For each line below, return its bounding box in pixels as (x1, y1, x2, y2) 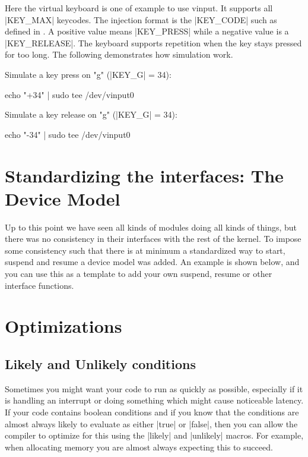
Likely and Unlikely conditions (5, 354, 196, 373)
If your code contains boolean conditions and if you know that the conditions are (5, 405, 299, 418)
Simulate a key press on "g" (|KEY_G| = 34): (5, 68, 172, 80)
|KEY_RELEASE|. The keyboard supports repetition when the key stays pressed (5, 36, 302, 49)
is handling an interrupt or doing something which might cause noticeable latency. (5, 394, 304, 406)
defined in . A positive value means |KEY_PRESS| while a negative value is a (5, 25, 289, 37)
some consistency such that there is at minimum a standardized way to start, (5, 244, 285, 256)
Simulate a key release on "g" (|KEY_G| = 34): (5, 108, 177, 121)
